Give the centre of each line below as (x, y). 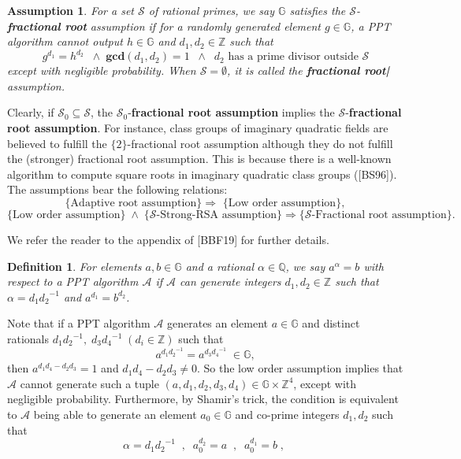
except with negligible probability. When (102, 70)
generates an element (217, 323)
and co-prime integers (287, 415)
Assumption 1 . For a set (71, 10)
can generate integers (230, 281)
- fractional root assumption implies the (231, 112)
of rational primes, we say (212, 10)
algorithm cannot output (65, 41)
